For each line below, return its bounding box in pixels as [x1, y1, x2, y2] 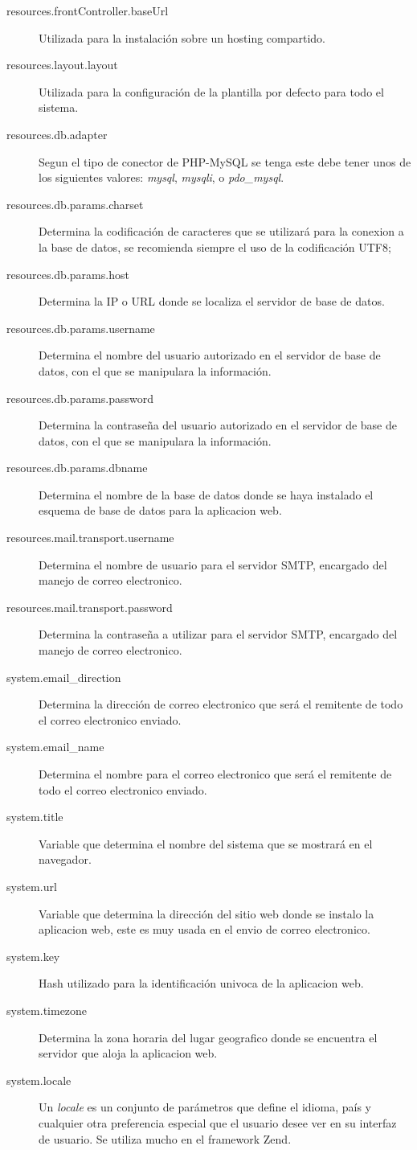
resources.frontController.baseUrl [6, 2, 169, 18]
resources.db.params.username [6, 319, 155, 336]
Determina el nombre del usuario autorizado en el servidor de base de [39, 347, 381, 363]
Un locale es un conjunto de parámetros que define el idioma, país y [39, 1099, 371, 1115]
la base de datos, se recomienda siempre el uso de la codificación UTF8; [39, 238, 391, 255]
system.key [6, 947, 60, 964]
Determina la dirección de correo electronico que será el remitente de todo [39, 696, 403, 713]
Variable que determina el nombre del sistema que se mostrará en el [39, 835, 373, 852]
